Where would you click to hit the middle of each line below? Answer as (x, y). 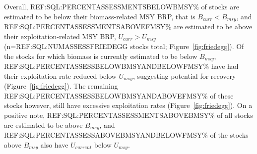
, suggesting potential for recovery (184, 76)
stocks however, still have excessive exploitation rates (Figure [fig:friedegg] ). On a (128, 105)
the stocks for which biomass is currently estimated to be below (101, 56)
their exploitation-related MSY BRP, (60, 36)
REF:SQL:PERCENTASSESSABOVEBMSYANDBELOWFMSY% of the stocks (126, 135)
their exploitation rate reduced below (60, 76)
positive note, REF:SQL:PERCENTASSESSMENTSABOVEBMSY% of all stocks (128, 115)
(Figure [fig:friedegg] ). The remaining (61, 86)
